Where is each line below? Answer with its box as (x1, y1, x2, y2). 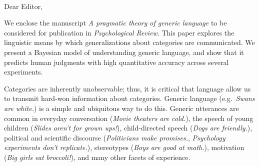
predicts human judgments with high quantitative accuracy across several (4, 56, 229, 67)
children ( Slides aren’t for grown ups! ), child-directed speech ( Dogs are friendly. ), (4, 122, 252, 133)
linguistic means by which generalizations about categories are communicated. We (4, 37, 255, 47)
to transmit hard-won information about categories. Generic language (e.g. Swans (4, 93, 255, 103)
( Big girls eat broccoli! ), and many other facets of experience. (4, 151, 190, 162)
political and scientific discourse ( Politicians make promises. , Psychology (4, 132, 225, 142)
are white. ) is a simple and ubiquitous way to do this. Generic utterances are (4, 102, 239, 113)
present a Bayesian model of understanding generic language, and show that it (4, 46, 244, 57)
